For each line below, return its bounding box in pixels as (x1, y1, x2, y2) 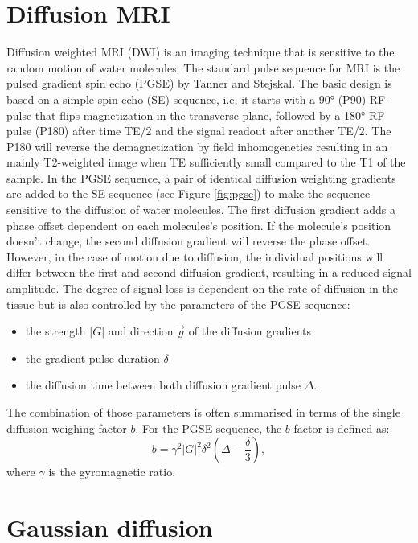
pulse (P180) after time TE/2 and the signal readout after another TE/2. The (6, 122, 391, 139)
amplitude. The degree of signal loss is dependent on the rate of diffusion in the (6, 280, 398, 297)
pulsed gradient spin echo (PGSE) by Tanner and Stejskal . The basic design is (6, 75, 392, 92)
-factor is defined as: (289, 419, 390, 436)
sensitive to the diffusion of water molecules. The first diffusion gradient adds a (6, 201, 396, 218)
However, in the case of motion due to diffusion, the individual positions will (6, 248, 383, 265)
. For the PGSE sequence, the (135, 419, 282, 436)
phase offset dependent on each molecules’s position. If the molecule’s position (6, 216, 391, 233)
